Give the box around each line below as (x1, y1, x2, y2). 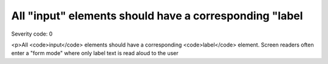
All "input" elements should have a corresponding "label (11, 9, 303, 22)
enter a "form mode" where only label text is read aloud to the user (11, 50, 179, 57)
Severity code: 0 (11, 30, 53, 37)
